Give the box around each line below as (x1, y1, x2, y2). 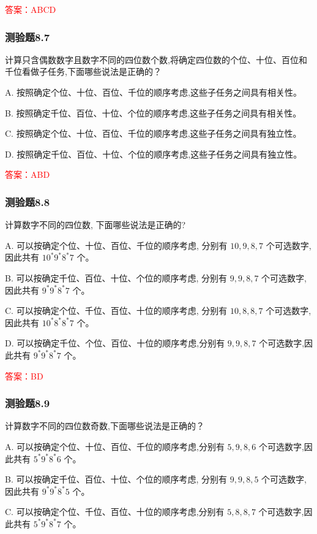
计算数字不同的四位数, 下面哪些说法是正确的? (5, 218, 186, 231)
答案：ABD (5, 168, 50, 181)
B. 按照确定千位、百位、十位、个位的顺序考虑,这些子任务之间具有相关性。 (5, 106, 302, 119)
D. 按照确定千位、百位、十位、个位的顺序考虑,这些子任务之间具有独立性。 (5, 147, 302, 160)
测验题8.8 (5, 194, 50, 209)
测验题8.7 (5, 29, 50, 44)
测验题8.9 (5, 395, 50, 411)
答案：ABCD (5, 3, 56, 15)
